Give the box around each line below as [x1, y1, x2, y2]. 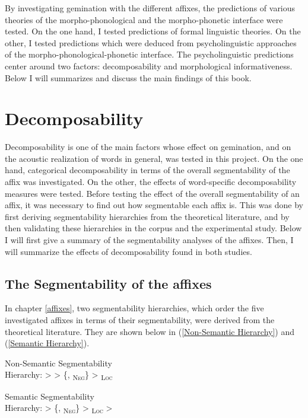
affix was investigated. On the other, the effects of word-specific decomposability [5, 176, 297, 188]
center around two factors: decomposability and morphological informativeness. [5, 59, 293, 72]
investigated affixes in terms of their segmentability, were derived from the [5, 314, 275, 326]
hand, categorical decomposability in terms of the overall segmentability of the [5, 164, 290, 176]
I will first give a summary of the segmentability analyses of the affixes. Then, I [5, 234, 294, 246]
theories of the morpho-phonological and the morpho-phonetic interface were [5, 13, 283, 25]
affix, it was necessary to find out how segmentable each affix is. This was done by [5, 199, 303, 211]
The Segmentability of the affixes [5, 274, 212, 292]
